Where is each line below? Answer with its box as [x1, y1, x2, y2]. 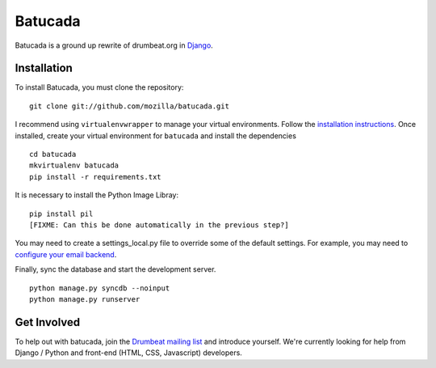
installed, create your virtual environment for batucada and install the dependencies [15, 130, 296, 141]
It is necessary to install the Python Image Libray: [15, 190, 179, 200]
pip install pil [29, 209, 94, 218]
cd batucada [29, 150, 77, 159]
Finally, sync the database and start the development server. [15, 264, 216, 274]
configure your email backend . [15, 249, 117, 259]
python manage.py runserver [29, 294, 140, 303]
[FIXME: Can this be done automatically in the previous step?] [29, 220, 290, 230]
